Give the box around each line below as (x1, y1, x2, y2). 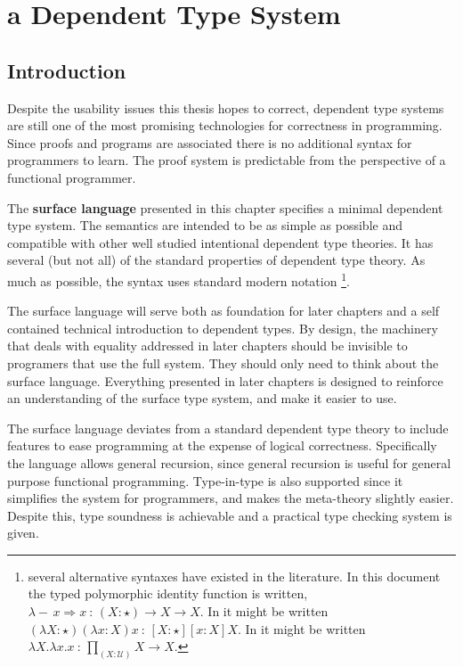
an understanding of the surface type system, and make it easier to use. (7, 389, 397, 408)
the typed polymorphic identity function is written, (28, 584, 308, 603)
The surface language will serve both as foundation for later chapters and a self (7, 301, 440, 320)
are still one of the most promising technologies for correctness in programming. (7, 116, 443, 135)
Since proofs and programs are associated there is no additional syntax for (7, 133, 412, 152)
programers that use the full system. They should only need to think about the (7, 353, 439, 372)
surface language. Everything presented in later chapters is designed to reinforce (7, 371, 443, 390)
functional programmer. (7, 168, 136, 186)
